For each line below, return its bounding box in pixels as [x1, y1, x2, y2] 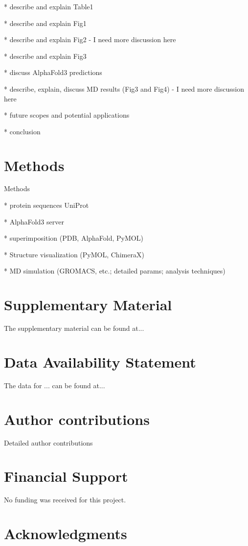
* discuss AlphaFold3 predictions [4, 67, 102, 77]
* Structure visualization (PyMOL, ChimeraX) [4, 249, 144, 259]
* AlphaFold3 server [4, 216, 64, 226]
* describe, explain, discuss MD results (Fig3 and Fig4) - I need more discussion [4, 83, 244, 94]
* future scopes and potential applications [4, 110, 130, 120]
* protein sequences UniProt [4, 200, 89, 210]
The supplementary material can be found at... [4, 323, 144, 333]
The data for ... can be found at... [4, 380, 105, 390]
